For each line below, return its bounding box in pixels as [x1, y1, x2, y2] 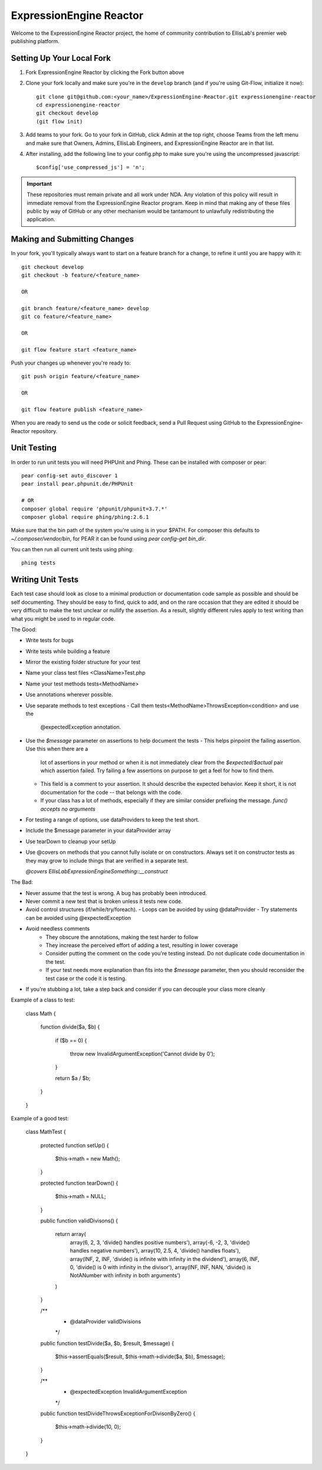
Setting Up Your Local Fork [11, 53, 111, 63]
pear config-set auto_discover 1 [21, 472, 118, 479]
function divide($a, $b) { [40, 1023, 100, 1030]
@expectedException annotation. [40, 724, 121, 731]
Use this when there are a [25, 745, 88, 753]
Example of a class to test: [11, 996, 75, 1004]
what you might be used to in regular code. [11, 615, 116, 622]
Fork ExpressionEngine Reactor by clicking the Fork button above [25, 69, 185, 76]
